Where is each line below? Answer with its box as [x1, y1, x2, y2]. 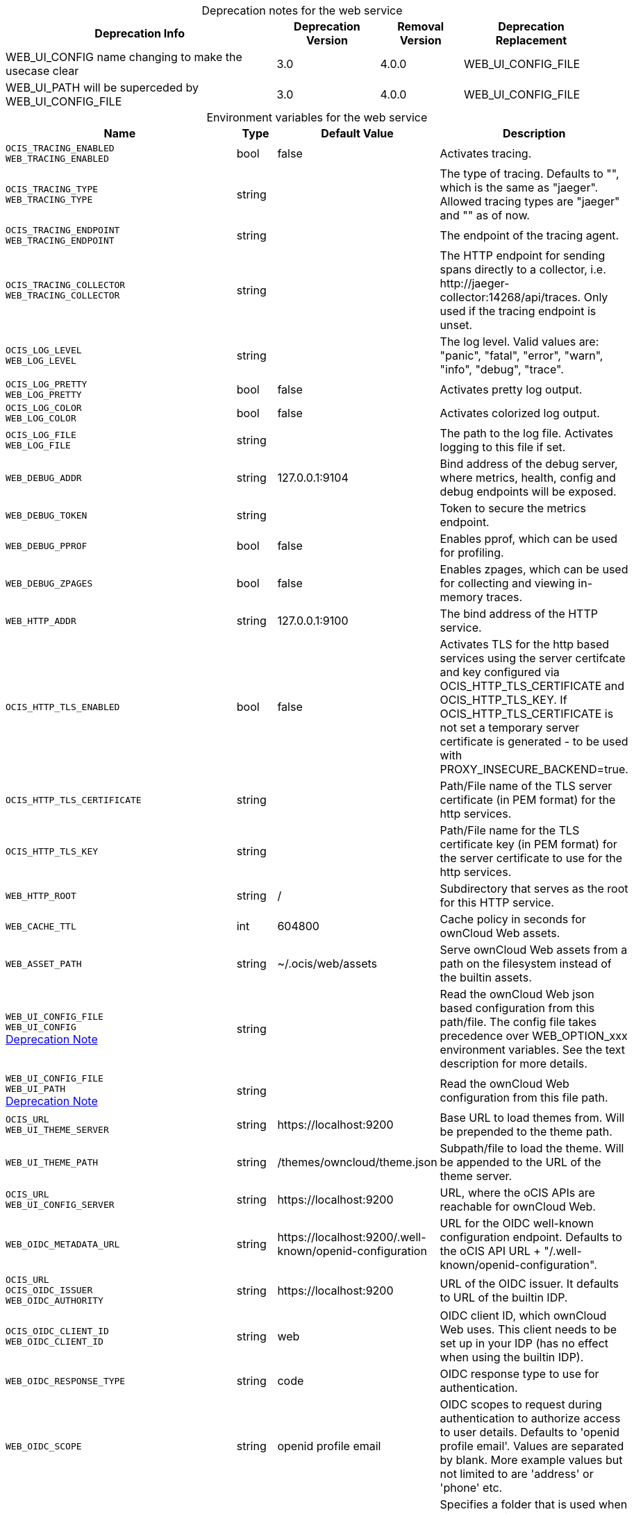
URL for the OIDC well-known [440, 1216, 594, 1230]
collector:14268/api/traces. [440, 290, 581, 304]
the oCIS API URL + [440, 1244, 541, 1258]
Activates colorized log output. [440, 406, 600, 420]
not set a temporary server [440, 721, 580, 734]
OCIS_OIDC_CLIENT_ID [6, 1326, 109, 1336]
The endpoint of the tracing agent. [440, 228, 619, 242]
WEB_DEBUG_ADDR [6, 472, 82, 483]
